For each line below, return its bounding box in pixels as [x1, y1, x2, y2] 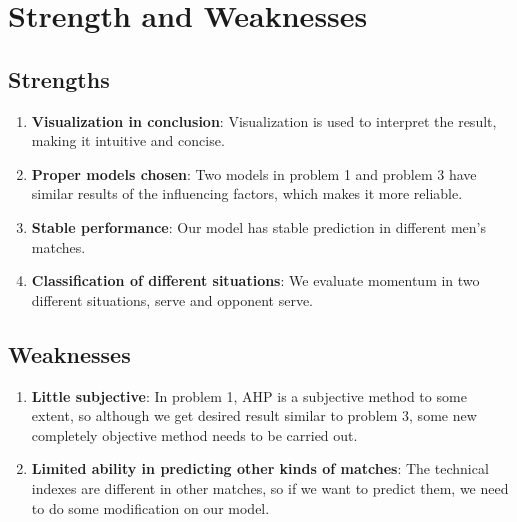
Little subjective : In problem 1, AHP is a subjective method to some [31, 385, 467, 406]
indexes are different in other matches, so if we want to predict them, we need [31, 477, 509, 498]
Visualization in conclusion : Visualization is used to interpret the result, [31, 110, 497, 131]
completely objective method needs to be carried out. [31, 424, 358, 445]
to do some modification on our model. [31, 497, 270, 518]
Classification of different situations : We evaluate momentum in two [31, 270, 480, 291]
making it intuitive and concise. [31, 130, 225, 151]
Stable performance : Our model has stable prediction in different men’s [31, 216, 486, 237]
